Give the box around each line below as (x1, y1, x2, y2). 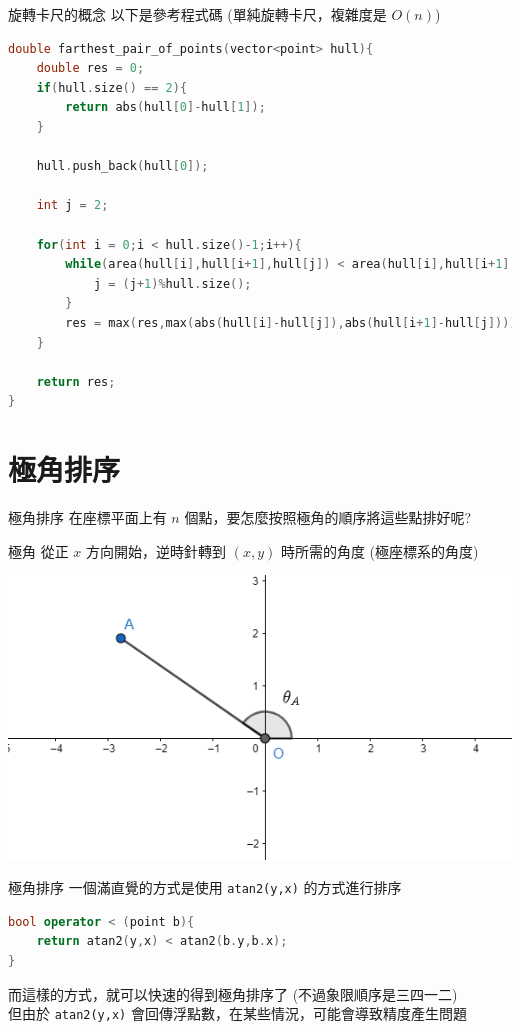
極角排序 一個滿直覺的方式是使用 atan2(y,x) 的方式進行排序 (8, 877, 402, 898)
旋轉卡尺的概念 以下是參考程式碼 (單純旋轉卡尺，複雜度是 (8, 4, 387, 24)
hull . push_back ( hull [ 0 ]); (36, 159, 209, 174)
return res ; (36, 374, 116, 389)
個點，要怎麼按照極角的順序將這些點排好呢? (184, 507, 472, 527)
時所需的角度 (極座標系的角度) (280, 540, 479, 561)
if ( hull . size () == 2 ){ (36, 80, 188, 95)
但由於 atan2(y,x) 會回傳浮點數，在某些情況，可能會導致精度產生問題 (8, 1003, 467, 1024)
